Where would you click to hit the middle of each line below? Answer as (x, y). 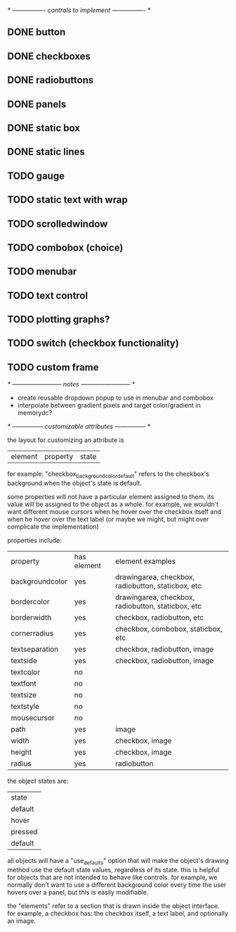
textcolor (26, 672)
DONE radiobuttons (51, 80)
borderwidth (31, 617)
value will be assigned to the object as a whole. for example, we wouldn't (113, 504)
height (21, 752)
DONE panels (37, 104)
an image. (22, 921)
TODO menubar (42, 271)
